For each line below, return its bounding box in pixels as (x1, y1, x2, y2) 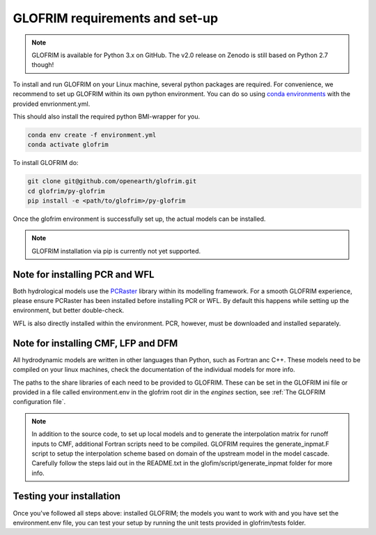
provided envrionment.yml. (13, 100, 91, 108)
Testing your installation (13, 490, 121, 502)
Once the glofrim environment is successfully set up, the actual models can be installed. (13, 215, 266, 223)
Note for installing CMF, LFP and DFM (13, 337, 178, 349)
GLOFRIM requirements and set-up (13, 10, 219, 26)
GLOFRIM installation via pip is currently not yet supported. (31, 247, 201, 255)
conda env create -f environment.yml (27, 131, 157, 139)
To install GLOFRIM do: (13, 159, 79, 167)
